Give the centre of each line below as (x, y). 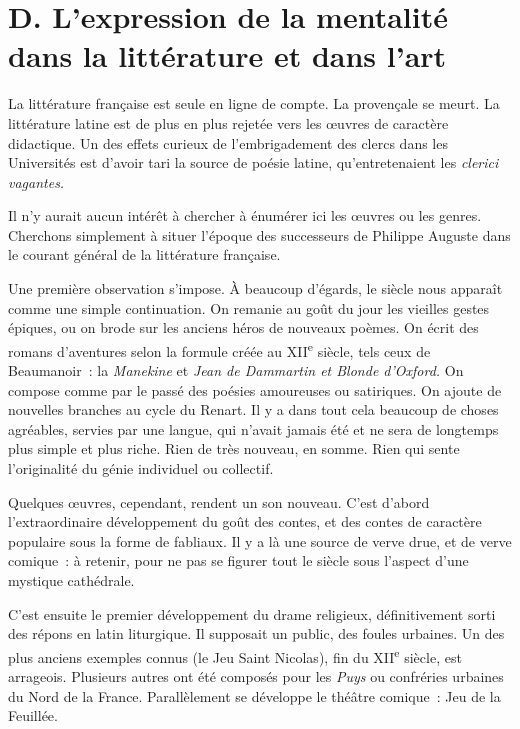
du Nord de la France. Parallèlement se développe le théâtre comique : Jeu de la (254, 695)
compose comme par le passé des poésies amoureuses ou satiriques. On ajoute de (255, 389)
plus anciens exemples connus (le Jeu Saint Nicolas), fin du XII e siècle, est (235, 655)
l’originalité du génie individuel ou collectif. (141, 468)
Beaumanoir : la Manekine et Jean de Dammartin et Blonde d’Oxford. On (236, 370)
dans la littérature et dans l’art (227, 55)
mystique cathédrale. (71, 580)
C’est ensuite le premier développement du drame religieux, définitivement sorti (252, 613)
